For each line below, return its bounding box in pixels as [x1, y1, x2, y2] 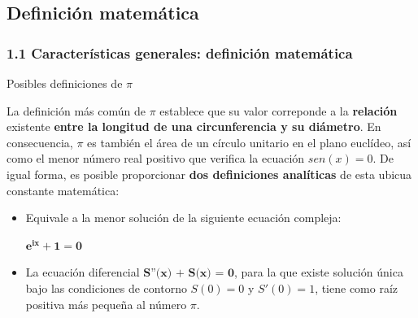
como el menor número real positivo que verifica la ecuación [7, 150, 305, 167]
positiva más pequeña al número [25, 295, 187, 312]
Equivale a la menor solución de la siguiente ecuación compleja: [25, 209, 342, 226]
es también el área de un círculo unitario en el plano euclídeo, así [87, 133, 411, 150]
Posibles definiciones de [7, 75, 123, 91]
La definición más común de [7, 102, 146, 119]
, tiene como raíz [315, 279, 398, 296]
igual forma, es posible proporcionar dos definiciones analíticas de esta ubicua [7, 165, 412, 182]
